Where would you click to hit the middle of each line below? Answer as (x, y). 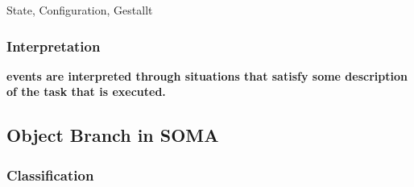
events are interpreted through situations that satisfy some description (207, 75)
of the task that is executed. (86, 91)
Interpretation (54, 46)
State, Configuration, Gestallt (80, 10)
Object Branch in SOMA (113, 135)
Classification (50, 175)
